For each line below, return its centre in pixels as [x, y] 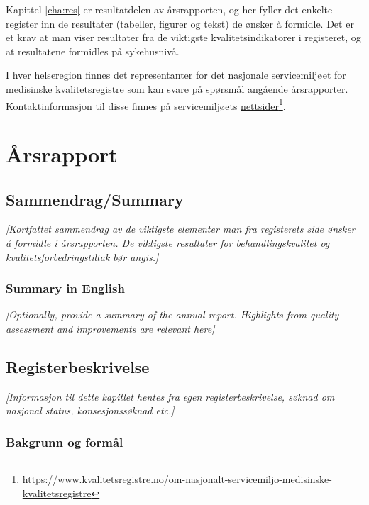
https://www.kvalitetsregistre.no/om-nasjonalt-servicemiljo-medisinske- [177, 479]
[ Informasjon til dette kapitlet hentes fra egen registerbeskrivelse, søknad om [170, 396]
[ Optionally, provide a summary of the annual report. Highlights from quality [172, 315]
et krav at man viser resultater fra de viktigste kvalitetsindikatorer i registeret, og [183, 37]
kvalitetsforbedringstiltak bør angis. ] [82, 256]
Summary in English [65, 288]
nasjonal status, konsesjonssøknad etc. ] [90, 410]
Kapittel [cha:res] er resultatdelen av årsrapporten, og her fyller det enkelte [169, 9]
